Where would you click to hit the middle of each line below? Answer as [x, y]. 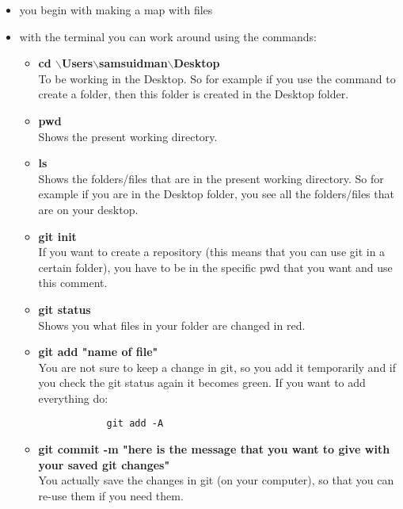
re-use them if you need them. [111, 495]
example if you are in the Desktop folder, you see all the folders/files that [216, 194]
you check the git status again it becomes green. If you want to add [202, 383]
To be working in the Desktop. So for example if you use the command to [217, 78]
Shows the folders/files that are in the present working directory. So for [211, 178]
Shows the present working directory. [128, 136]
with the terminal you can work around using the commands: [168, 36]
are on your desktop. [88, 209]
